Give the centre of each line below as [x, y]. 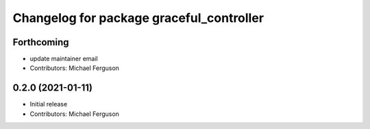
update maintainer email [64, 59]
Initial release [49, 104]
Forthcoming [41, 42]
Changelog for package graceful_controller [138, 18]
